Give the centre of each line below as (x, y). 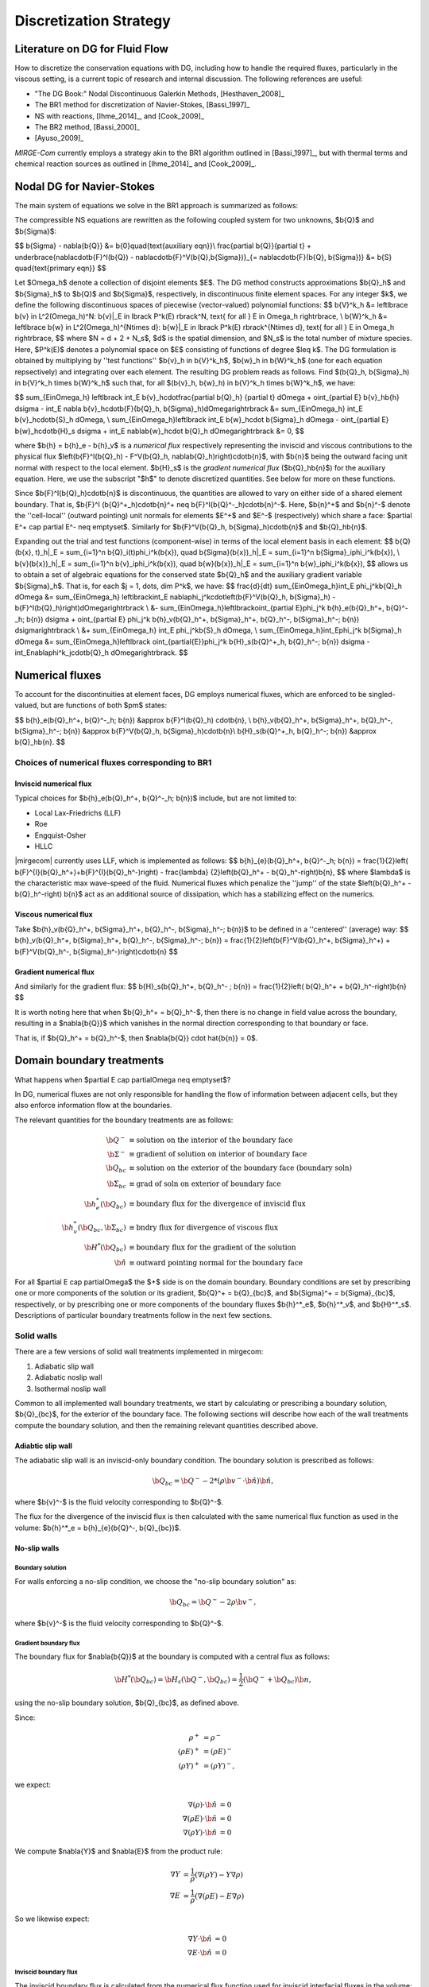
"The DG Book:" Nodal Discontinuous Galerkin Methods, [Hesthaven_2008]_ (160, 93)
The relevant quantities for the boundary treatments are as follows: (124, 1120)
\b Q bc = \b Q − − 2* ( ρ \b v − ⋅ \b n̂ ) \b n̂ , (213, 1482)
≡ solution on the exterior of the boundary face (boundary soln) (240, 1168)
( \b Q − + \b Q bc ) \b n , (277, 1680)
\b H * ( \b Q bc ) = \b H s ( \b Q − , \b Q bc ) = (176, 1680)
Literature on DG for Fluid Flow (91, 49)
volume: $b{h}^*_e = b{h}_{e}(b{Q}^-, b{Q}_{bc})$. (98, 1528)
